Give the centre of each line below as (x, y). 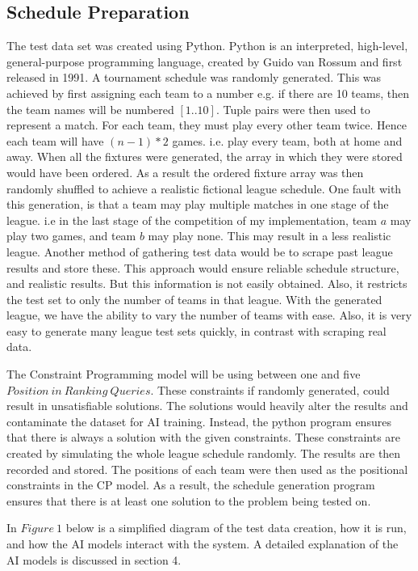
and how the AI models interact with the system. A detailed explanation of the (203, 544)
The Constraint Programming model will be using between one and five (184, 374)
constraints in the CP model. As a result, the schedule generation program (191, 485)
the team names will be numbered (90, 109)
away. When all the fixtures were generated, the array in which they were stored (205, 156)
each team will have (55, 140)
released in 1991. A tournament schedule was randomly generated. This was (194, 77)
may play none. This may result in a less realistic (270, 236)
